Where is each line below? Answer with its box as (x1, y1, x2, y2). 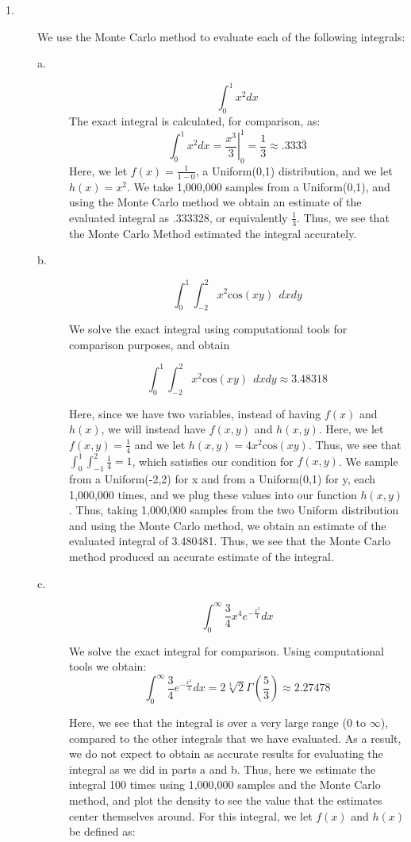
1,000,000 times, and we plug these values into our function (69, 486, 357, 502)
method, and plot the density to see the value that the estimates (69, 792, 382, 808)
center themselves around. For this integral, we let (69, 807, 313, 824)
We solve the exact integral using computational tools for (69, 321, 348, 337)
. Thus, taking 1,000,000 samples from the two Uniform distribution (69, 502, 399, 518)
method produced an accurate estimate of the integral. (69, 548, 334, 565)
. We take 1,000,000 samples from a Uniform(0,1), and (126, 178, 390, 194)
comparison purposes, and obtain (69, 336, 230, 352)
